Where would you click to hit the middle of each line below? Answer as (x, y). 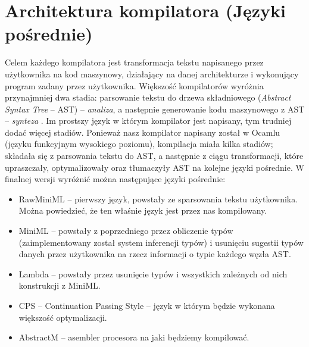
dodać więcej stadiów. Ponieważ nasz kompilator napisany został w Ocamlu (143, 132)
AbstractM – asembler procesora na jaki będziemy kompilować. (134, 337)
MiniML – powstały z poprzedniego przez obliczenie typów (126, 231)
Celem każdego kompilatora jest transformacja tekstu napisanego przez (134, 62)
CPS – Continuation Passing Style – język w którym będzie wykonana (147, 305)
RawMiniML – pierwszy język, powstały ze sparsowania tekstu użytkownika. (158, 198)
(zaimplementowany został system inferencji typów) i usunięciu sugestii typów (161, 242)
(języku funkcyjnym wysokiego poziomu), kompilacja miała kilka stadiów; (139, 144)
